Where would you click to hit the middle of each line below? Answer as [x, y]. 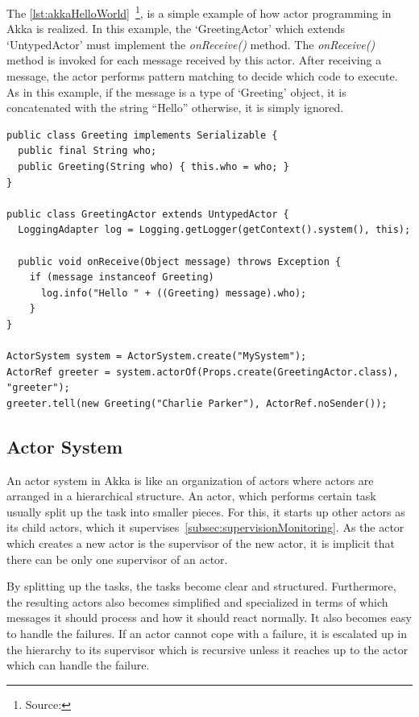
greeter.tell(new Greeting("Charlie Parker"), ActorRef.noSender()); [197, 403]
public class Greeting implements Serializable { [142, 135]
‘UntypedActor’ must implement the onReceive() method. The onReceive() [191, 44]
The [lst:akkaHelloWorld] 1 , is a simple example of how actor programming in [199, 12]
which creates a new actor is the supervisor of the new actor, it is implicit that [201, 543]
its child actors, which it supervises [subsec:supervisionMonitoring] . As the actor [205, 527]
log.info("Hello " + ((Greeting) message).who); [174, 293]
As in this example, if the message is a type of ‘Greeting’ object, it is [176, 91]
